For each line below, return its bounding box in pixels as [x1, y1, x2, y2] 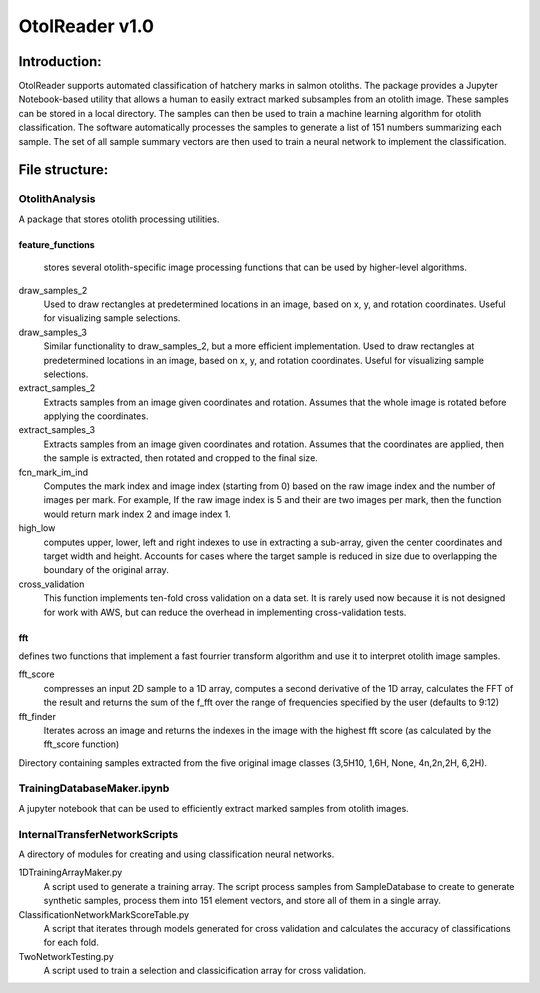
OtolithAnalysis [18, 192, 96, 206]
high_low [18, 522, 56, 534]
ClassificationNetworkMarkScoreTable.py [18, 908, 190, 920]
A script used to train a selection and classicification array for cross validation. [43, 965, 367, 977]
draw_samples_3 [18, 326, 87, 338]
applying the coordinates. [43, 410, 149, 422]
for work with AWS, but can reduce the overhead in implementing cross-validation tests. [43, 606, 407, 618]
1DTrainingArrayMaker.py [18, 866, 123, 879]
